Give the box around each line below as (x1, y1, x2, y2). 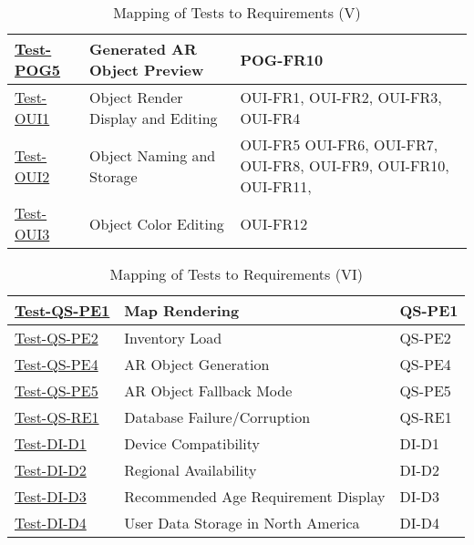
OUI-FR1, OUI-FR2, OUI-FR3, (240, 87, 442, 108)
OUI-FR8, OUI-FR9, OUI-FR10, (240, 155, 449, 176)
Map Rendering (124, 300, 240, 321)
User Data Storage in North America (124, 512, 360, 533)
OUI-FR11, (240, 176, 312, 197)
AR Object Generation (124, 354, 270, 375)
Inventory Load (124, 327, 222, 348)
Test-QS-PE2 (15, 327, 98, 348)
